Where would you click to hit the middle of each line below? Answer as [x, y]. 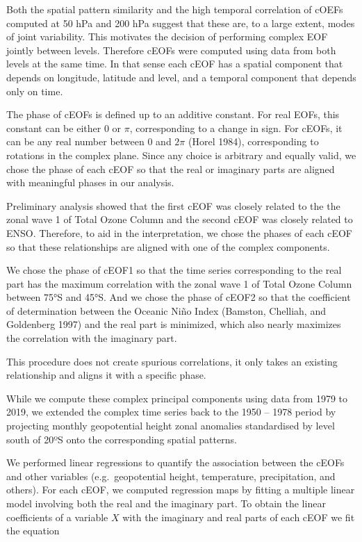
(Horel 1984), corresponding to [253, 141]
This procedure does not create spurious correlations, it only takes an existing [172, 361]
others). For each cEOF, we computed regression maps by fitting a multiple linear [181, 490]
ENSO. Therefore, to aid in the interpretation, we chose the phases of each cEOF [179, 232]
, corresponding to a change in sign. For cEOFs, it [236, 128]
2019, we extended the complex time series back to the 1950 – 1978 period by [171, 412]
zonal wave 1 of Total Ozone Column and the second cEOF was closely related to [180, 219]
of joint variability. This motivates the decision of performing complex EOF [167, 36]
